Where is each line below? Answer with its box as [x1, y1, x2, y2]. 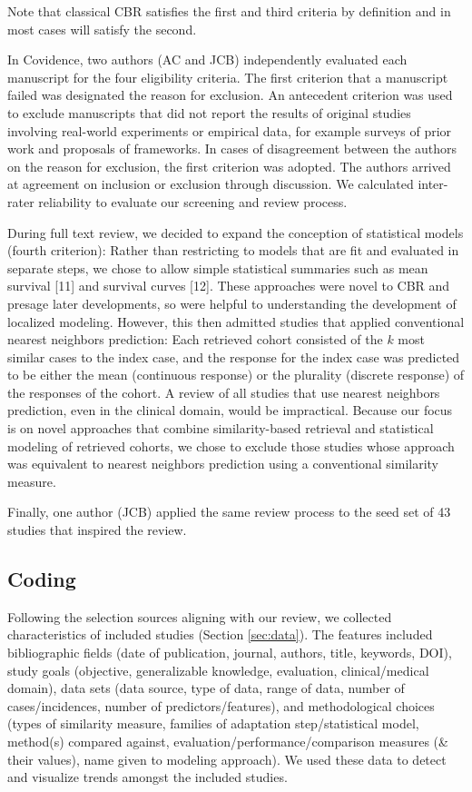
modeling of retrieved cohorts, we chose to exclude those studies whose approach [7, 436, 455, 455]
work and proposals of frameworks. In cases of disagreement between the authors [7, 139, 457, 158]
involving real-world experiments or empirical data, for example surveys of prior [7, 121, 452, 140]
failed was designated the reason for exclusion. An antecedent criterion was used [7, 85, 453, 104]
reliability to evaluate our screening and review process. [38, 192, 348, 211]
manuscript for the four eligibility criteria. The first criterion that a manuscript [7, 67, 448, 86]
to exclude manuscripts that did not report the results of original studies [7, 103, 411, 122]
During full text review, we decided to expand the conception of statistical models [7, 223, 464, 242]
